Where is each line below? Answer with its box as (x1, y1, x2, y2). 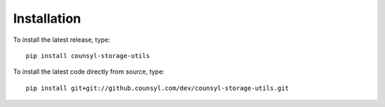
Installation (13, 11, 81, 26)
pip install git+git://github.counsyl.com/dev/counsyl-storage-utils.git (26, 84, 289, 92)
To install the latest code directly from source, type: (13, 67, 165, 76)
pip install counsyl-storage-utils (26, 52, 150, 60)
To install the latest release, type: (13, 35, 111, 44)
